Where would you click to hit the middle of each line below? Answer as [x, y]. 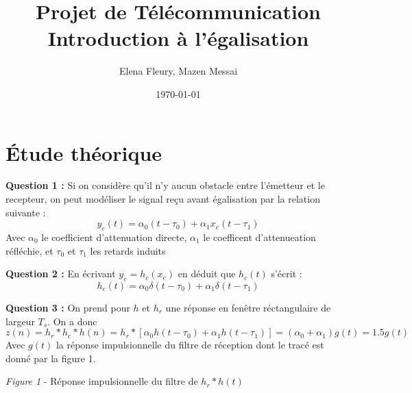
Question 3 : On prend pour [68, 307]
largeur [20, 321]
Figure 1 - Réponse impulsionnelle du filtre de [102, 381]
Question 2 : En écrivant [61, 274]
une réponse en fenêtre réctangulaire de [248, 307]
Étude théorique [84, 152]
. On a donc [72, 321]
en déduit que [207, 274]
